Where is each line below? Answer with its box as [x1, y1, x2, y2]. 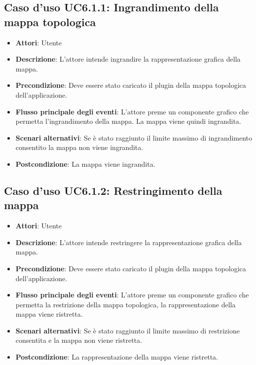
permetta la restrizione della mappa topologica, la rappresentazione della [15, 299, 236, 309]
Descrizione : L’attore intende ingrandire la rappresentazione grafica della [15, 54, 241, 64]
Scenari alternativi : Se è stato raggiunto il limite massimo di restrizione [15, 325, 240, 335]
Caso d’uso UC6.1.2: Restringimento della [4, 182, 222, 198]
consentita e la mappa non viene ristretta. [15, 335, 142, 345]
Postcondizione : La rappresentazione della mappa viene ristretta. [15, 352, 218, 362]
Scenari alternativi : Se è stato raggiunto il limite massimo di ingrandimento [15, 132, 253, 143]
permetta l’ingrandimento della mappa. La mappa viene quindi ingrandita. [15, 116, 241, 126]
